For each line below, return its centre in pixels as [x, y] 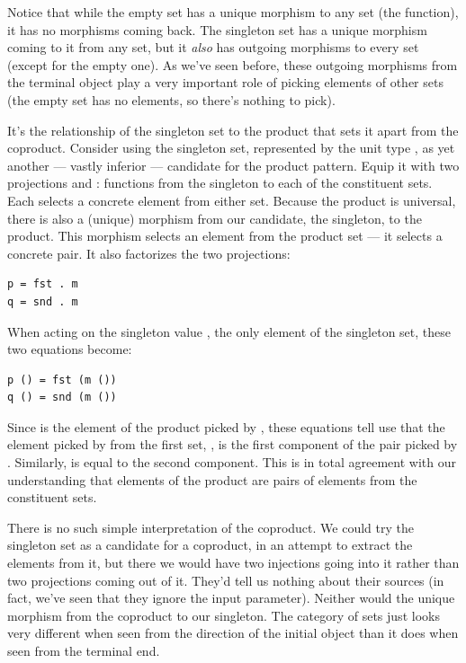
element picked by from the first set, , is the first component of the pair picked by [233, 444]
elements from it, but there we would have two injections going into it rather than [233, 563]
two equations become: [70, 349]
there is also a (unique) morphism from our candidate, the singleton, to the [215, 218]
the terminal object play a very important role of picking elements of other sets [225, 82]
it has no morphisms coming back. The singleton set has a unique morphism [217, 29]
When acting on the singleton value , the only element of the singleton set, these [229, 331]
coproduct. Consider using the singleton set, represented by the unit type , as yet [231, 148]
